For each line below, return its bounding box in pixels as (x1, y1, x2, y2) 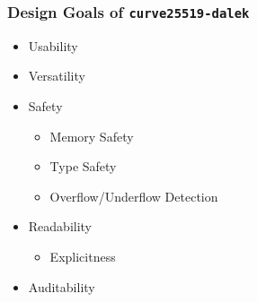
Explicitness (49, 246, 116, 265)
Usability (28, 36, 78, 55)
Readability (28, 217, 93, 236)
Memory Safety (49, 126, 134, 145)
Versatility (28, 66, 85, 85)
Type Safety (49, 157, 117, 176)
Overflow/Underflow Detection (49, 186, 218, 205)
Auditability (28, 277, 95, 296)
